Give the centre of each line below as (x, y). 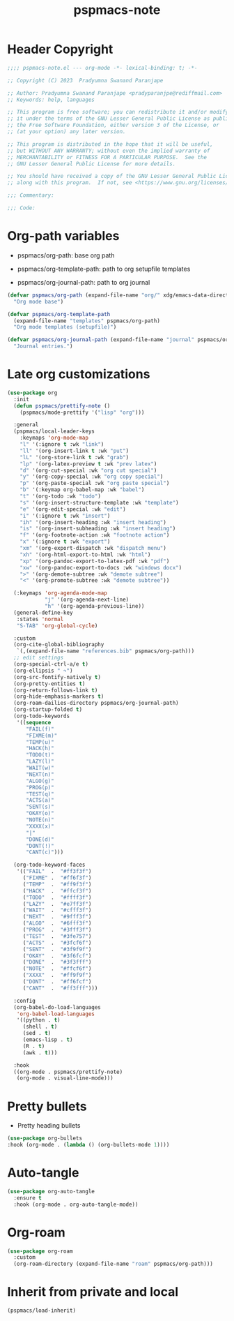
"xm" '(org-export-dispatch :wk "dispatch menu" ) (93, 548)
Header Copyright (60, 49)
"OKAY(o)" (40, 814)
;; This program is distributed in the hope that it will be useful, (110, 144)
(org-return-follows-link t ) (56, 690)
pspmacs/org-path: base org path (66, 255)
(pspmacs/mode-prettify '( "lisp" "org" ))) (82, 412)
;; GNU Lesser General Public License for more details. (92, 164)
